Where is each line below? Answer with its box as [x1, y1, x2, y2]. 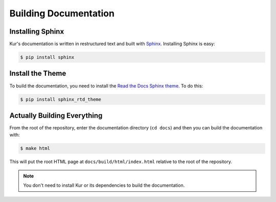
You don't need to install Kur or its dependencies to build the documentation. [23, 182, 185, 189]
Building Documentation [9, 8, 115, 19]
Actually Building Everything [9, 111, 103, 120]
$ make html [20, 146, 51, 151]
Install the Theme [9, 69, 66, 78]
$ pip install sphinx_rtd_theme [20, 96, 102, 102]
